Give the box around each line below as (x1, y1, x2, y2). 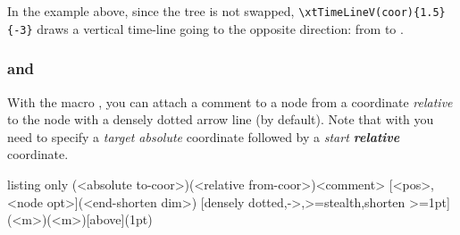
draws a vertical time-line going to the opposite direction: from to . (37, 19, 404, 38)
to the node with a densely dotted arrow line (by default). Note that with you (7, 110, 434, 129)
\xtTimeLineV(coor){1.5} (298, 6, 446, 19)
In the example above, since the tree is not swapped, (7, 2, 295, 20)
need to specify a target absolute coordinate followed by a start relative (7, 127, 400, 146)
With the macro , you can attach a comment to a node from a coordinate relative (7, 92, 453, 111)
